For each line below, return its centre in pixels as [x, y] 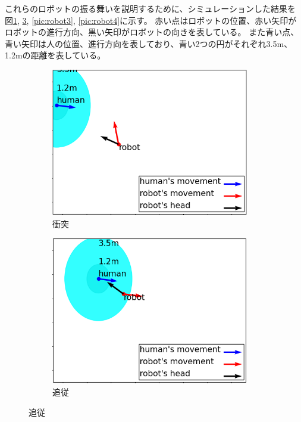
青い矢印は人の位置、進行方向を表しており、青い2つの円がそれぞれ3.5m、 [149, 43]
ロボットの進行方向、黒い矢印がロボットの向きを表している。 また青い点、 [152, 32]
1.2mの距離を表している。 [55, 55]
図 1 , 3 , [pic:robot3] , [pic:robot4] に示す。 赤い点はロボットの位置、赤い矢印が [151, 20]
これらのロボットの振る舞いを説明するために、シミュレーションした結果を [150, 8]
